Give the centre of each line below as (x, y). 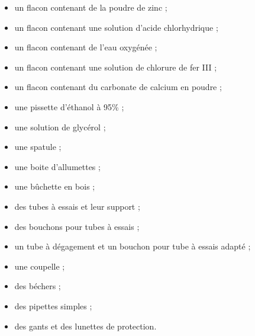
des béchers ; (38, 286)
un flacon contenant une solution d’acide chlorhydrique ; (116, 27)
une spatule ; (38, 147)
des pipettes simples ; (53, 305)
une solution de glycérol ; (60, 127)
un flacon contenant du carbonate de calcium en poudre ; (118, 87)
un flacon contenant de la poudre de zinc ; (91, 7)
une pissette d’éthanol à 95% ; (69, 106)
